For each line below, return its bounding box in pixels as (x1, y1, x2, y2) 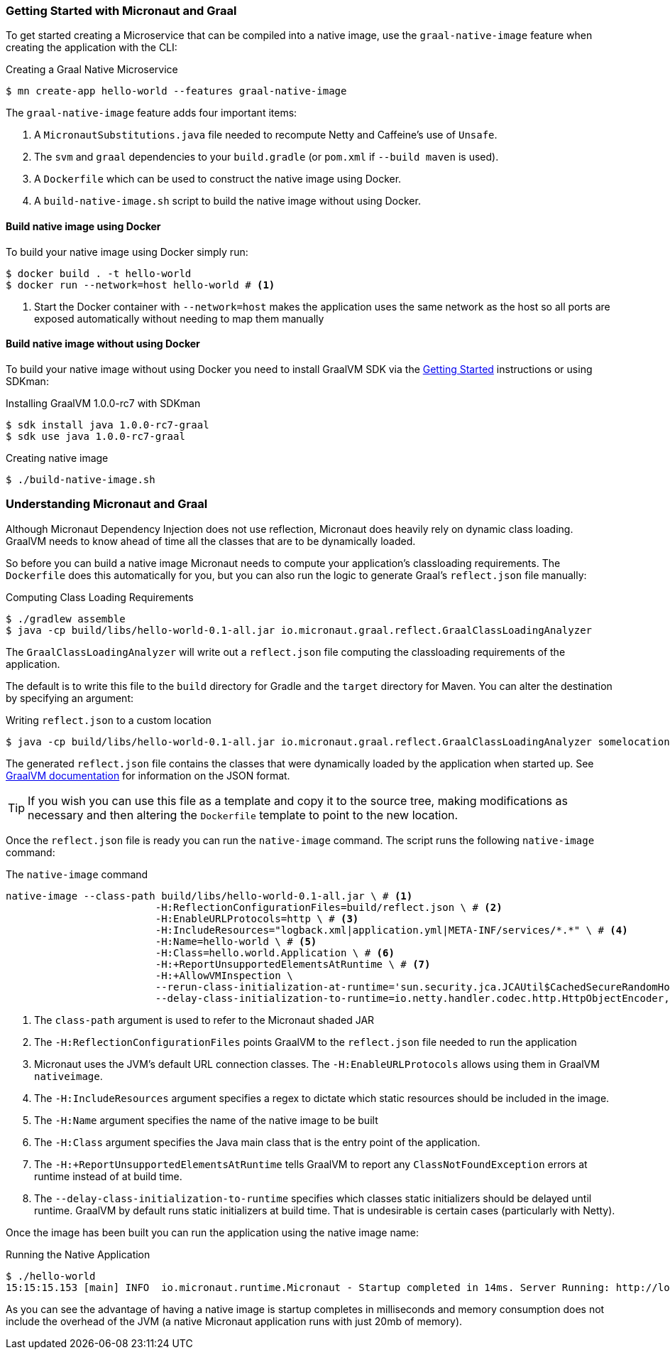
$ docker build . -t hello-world (6, 267, 192, 279)
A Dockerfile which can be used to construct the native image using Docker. (34, 173, 402, 185)
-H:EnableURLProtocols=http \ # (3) (155, 912, 359, 924)
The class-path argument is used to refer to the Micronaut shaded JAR (34, 1013, 375, 1026)
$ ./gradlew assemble (6, 612, 126, 625)
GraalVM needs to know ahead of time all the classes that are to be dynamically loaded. (6, 534, 416, 547)
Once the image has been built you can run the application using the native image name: (6, 1226, 419, 1238)
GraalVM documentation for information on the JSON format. (6, 769, 290, 782)
